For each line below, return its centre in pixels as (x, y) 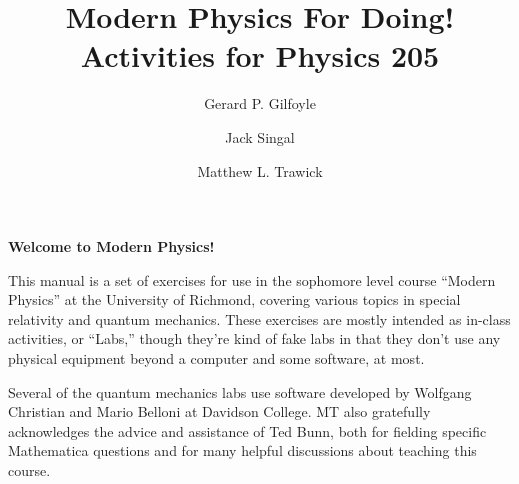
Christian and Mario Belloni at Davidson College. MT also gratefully (219, 411)
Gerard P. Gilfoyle (260, 103)
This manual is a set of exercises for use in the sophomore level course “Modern (252, 279)
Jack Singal (260, 136)
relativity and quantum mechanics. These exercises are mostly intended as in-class (259, 318)
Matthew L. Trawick (260, 170)
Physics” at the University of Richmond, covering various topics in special (234, 299)
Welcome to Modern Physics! (111, 246)
